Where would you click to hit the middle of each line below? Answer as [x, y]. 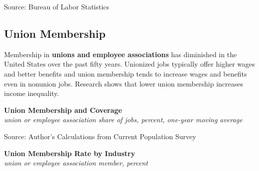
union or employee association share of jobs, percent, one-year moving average [123, 120]
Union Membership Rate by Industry [70, 153]
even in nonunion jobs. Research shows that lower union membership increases [124, 83]
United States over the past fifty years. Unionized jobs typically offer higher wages [129, 64]
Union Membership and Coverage [63, 110]
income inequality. [32, 93]
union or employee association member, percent [76, 163]
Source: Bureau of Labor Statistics [57, 6]
